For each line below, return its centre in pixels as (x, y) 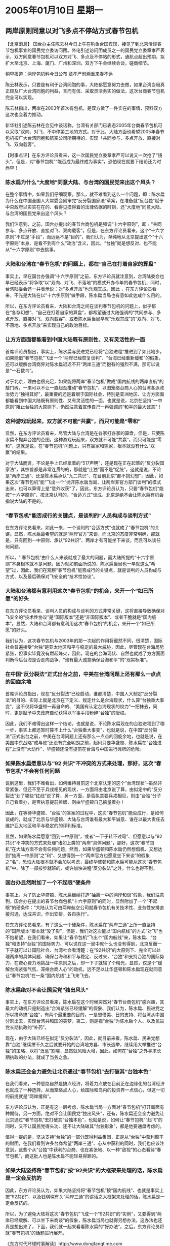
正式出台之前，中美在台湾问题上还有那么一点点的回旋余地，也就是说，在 (87, 736)
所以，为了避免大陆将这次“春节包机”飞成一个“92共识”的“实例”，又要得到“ (81, 1213)
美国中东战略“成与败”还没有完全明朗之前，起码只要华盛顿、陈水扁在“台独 (81, 743)
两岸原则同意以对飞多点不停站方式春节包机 (72, 31)
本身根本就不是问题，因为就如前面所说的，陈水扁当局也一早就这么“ (81, 564)
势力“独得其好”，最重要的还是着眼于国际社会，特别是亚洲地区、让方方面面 (87, 394)
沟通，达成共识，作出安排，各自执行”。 (51, 914)
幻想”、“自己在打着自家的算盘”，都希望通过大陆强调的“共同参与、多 (91, 312)
